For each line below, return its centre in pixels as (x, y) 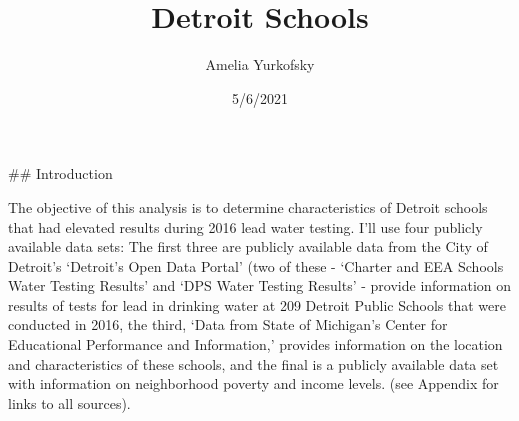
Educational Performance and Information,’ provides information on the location (255, 344)
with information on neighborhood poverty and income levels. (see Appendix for (253, 383)
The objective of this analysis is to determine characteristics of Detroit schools (248, 206)
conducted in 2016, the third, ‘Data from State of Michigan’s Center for (228, 324)
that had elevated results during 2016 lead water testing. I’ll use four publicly (245, 226)
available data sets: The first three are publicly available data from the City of (248, 246)
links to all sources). (69, 402)
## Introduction (60, 173)
